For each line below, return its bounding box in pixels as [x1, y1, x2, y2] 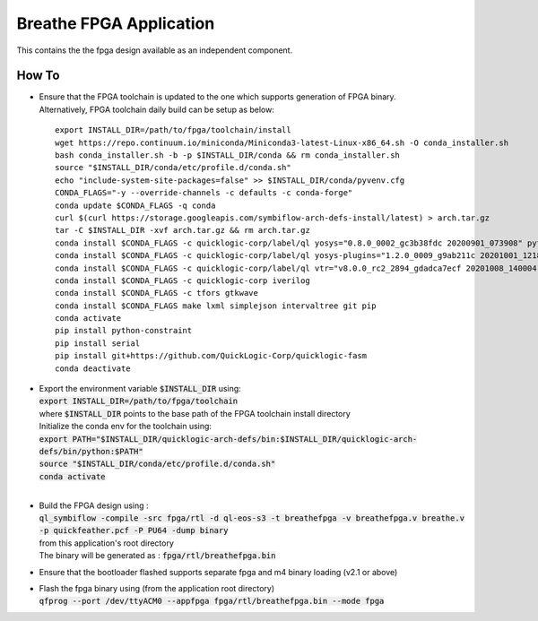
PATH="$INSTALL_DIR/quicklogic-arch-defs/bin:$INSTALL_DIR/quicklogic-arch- [72, 434, 418, 444]
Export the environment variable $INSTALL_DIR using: [39, 384, 241, 394]
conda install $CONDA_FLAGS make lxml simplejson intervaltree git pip [55, 300, 377, 311]
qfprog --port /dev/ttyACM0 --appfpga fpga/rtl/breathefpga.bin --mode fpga [39, 596, 385, 607]
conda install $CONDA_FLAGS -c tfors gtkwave [55, 288, 259, 298]
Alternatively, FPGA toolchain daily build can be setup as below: [39, 104, 275, 115]
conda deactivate [55, 363, 131, 374]
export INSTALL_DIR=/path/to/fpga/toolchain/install [55, 125, 291, 135]
